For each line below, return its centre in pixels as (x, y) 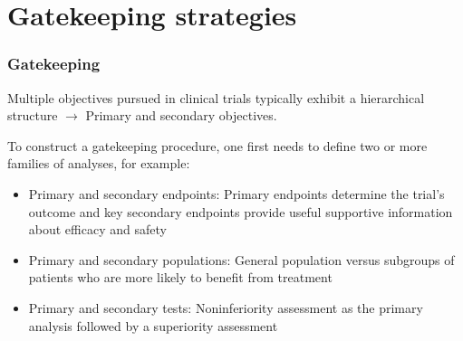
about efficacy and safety (97, 229)
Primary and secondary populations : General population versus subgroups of (241, 259)
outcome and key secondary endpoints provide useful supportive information (241, 211)
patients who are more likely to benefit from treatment (180, 277)
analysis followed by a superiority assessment (153, 325)
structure (33, 115)
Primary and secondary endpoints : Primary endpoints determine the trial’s (236, 193)
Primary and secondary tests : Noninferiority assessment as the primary (226, 307)
